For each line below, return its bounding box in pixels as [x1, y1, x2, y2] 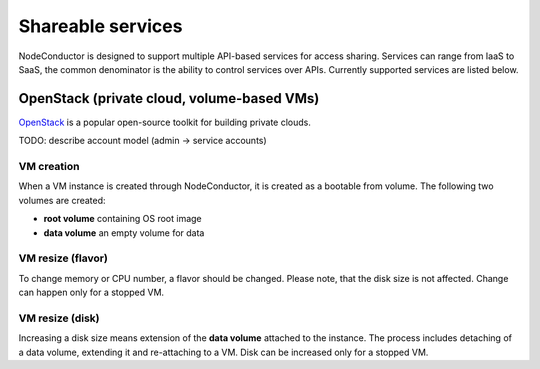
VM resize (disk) [18, 311, 100, 325]
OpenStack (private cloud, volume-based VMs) [18, 90, 320, 107]
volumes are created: [18, 194, 106, 206]
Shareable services [18, 15, 183, 37]
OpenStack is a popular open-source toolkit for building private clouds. [18, 116, 312, 128]
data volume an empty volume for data [43, 226, 205, 239]
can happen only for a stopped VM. [18, 286, 165, 299]
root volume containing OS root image [43, 213, 202, 225]
